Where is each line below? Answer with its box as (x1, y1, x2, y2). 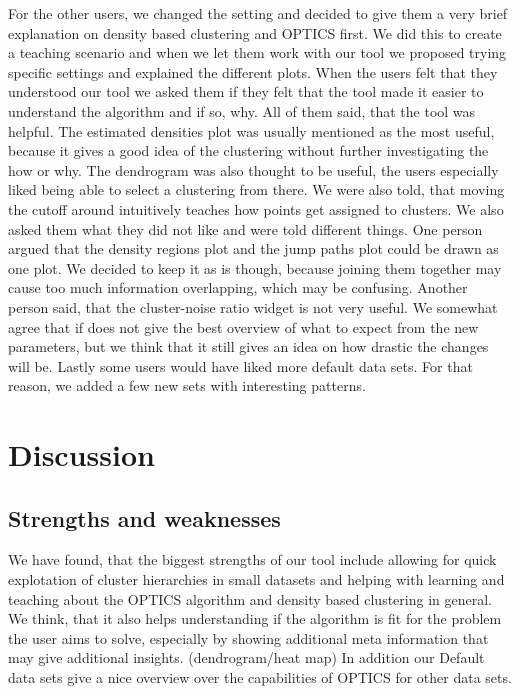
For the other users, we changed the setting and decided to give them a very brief (8, 3, 508, 23)
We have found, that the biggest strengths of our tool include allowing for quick (8, 549, 497, 570)
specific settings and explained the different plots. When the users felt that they (8, 61, 498, 82)
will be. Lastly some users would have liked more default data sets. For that (8, 355, 473, 376)
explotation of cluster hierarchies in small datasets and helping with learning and (8, 569, 505, 590)
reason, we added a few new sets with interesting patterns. (8, 375, 366, 396)
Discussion (8, 434, 155, 475)
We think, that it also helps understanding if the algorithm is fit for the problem (8, 608, 502, 629)
